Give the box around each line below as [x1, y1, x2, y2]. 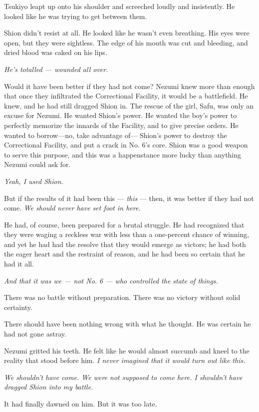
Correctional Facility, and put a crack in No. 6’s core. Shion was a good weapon [4, 139, 248, 150]
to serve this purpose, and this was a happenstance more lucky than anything [4, 149, 242, 159]
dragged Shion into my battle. [4, 381, 93, 392]
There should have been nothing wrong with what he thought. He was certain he [4, 318, 251, 329]
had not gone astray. [4, 328, 66, 339]
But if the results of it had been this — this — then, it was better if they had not [4, 192, 254, 203]
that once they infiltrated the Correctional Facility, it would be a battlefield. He [4, 90, 248, 101]
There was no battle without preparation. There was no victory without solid [4, 292, 241, 302]
